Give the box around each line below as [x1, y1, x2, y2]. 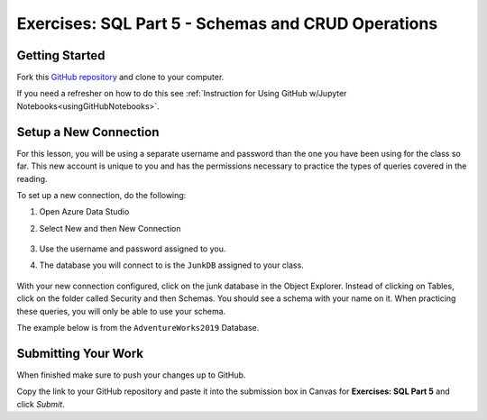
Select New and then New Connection [39, 223, 181, 233]
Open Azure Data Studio [39, 206, 130, 217]
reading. [16, 173, 49, 184]
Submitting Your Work [16, 345, 144, 361]
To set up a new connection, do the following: [16, 189, 187, 200]
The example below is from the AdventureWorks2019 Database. [16, 323, 260, 333]
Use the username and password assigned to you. [39, 243, 226, 254]
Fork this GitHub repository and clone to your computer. [16, 72, 225, 83]
